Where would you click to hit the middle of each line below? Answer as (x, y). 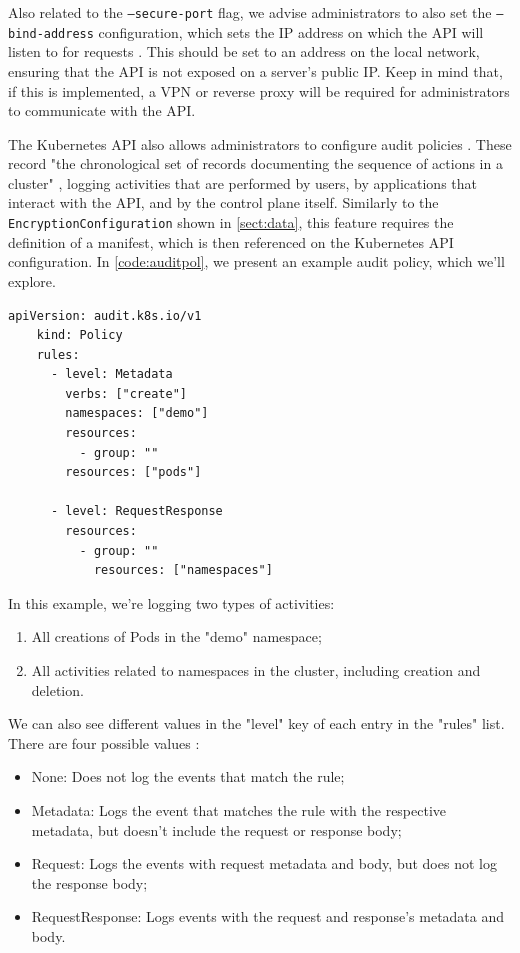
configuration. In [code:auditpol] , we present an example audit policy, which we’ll (256, 261)
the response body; (89, 882)
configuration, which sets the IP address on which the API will (291, 31)
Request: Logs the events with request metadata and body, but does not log (264, 863)
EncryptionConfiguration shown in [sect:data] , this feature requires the (231, 222)
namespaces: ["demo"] (137, 413)
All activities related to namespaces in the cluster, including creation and (256, 670)
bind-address (51, 33)
